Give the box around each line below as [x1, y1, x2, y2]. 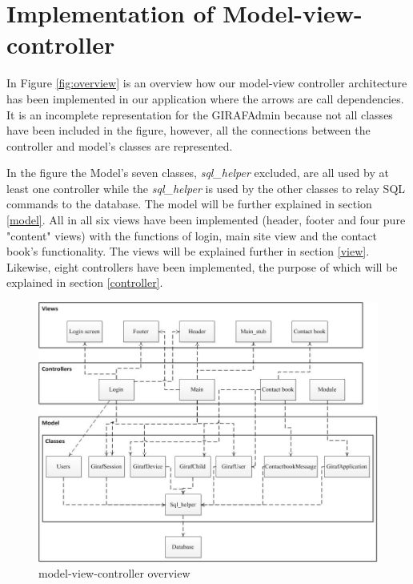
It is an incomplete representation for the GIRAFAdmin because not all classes [6, 106, 393, 123]
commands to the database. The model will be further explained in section [6, 195, 372, 212]
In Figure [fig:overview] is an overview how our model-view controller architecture [6, 75, 407, 91]
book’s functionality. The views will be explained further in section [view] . [6, 243, 370, 260]
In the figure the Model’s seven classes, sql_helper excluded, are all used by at [6, 164, 389, 181]
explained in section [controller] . [6, 274, 163, 291]
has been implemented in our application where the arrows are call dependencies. [6, 90, 404, 107]
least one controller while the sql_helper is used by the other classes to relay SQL [6, 179, 406, 196]
